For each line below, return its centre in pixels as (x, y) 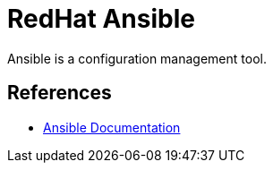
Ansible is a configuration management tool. (137, 58)
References (60, 93)
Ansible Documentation (112, 127)
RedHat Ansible (101, 19)
